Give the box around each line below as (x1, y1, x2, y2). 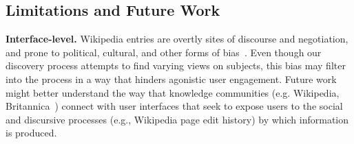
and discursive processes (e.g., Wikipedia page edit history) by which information (6, 112, 349, 126)
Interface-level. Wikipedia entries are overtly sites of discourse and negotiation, (6, 32, 348, 46)
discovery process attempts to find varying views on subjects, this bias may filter (6, 58, 346, 73)
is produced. (6, 125, 57, 140)
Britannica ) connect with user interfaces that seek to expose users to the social (6, 99, 343, 113)
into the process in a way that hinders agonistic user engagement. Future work (6, 71, 337, 86)
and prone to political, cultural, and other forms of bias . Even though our (6, 45, 322, 59)
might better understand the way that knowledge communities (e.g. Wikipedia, (6, 85, 340, 99)
